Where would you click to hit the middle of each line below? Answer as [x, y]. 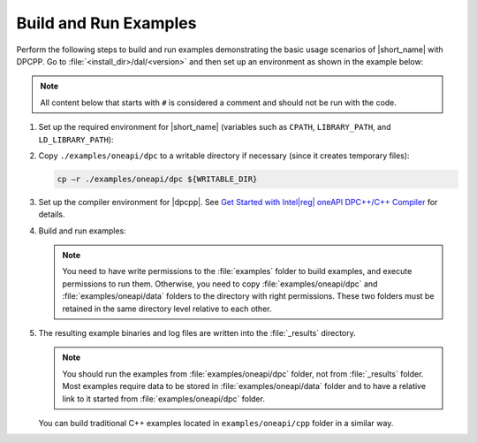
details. [52, 214]
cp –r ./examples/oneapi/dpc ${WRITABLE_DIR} [157, 179]
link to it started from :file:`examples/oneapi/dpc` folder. [163, 399]
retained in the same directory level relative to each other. [167, 309]
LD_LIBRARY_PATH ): [76, 139]
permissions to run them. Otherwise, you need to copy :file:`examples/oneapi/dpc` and [220, 284]
